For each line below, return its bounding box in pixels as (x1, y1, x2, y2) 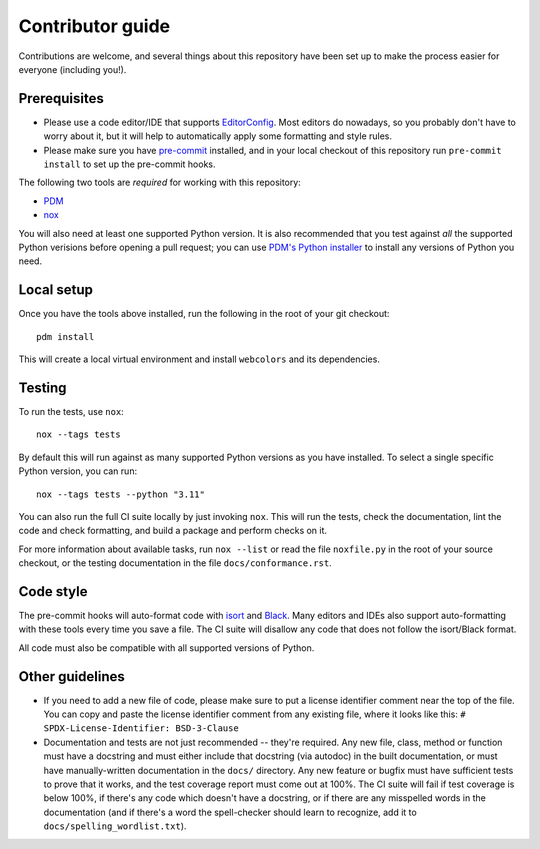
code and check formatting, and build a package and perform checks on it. (18, 525, 328, 537)
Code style (18, 583, 88, 600)
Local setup (18, 281, 94, 299)
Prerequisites (18, 90, 104, 107)
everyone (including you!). (18, 63, 127, 75)
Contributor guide (18, 15, 170, 37)
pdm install (36, 331, 95, 342)
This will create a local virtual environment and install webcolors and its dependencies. (18, 353, 380, 365)
